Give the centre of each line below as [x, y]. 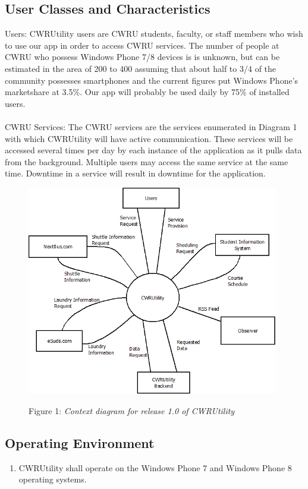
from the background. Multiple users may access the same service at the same [147, 161]
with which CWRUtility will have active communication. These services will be [149, 138]
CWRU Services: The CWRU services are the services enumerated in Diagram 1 [151, 126]
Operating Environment [80, 442]
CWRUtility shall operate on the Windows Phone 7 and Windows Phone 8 [155, 467]
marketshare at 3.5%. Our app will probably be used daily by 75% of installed [147, 92]
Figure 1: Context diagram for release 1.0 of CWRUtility [132, 410]
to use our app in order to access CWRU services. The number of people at [142, 45]
